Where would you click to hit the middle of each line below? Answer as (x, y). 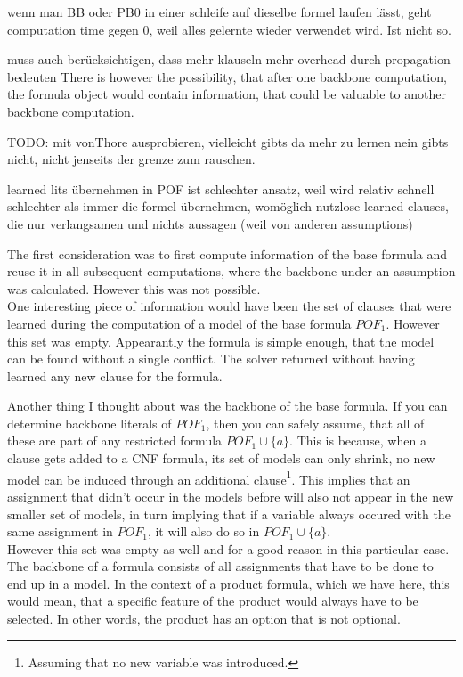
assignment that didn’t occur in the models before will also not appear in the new (231, 496)
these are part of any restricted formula (115, 440)
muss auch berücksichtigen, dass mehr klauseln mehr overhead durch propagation (229, 59)
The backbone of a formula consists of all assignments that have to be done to (220, 566)
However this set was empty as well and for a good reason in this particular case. (228, 548)
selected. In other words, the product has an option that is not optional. (204, 619)
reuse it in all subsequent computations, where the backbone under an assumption (231, 271)
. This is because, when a (358, 440)
